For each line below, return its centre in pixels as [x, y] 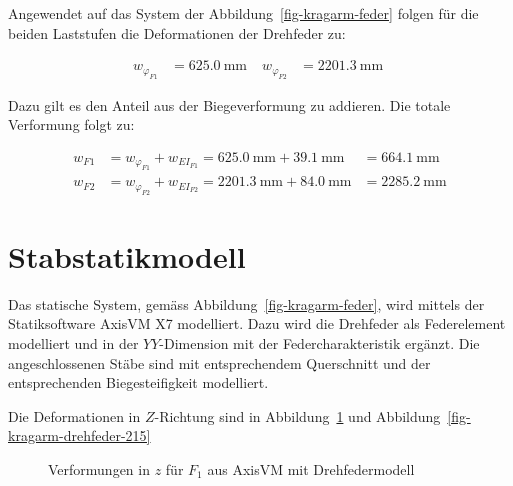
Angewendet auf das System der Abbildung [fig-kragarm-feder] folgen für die [243, 13]
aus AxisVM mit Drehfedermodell [311, 468]
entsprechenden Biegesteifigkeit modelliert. [138, 382]
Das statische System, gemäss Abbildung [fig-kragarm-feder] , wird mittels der [246, 303]
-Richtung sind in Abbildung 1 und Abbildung [297, 415]
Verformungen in [99, 468]
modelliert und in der [73, 343]
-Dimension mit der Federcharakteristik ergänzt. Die [319, 343]
